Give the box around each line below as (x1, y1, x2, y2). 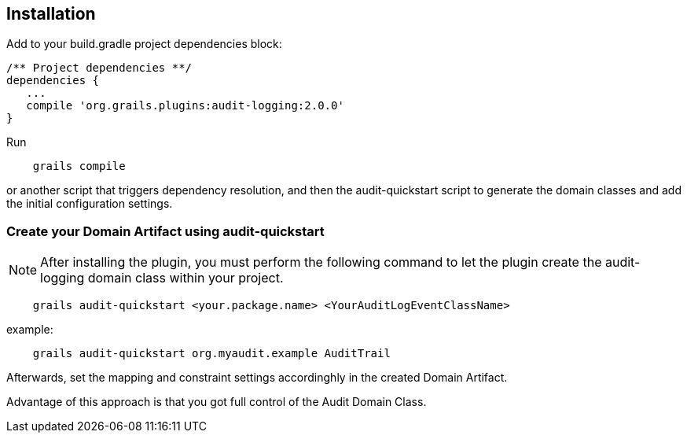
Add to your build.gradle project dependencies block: (6, 37, 282, 51)
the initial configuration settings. (6, 197, 173, 211)
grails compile (32, 160, 126, 173)
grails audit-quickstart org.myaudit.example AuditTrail (32, 347, 391, 360)
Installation (6, 4, 96, 24)
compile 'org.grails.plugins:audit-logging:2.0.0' (26, 99, 344, 113)
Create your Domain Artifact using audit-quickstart (6, 223, 325, 239)
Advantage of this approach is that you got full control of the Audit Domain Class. (6, 395, 427, 409)
